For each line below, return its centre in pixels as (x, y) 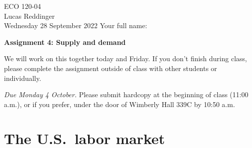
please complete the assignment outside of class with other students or (111, 68)
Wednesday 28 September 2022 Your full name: (76, 25)
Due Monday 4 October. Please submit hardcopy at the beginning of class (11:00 (126, 94)
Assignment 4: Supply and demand (65, 42)
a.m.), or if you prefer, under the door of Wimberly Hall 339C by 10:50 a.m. (120, 104)
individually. (23, 78)
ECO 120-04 (23, 6)
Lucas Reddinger (29, 16)
